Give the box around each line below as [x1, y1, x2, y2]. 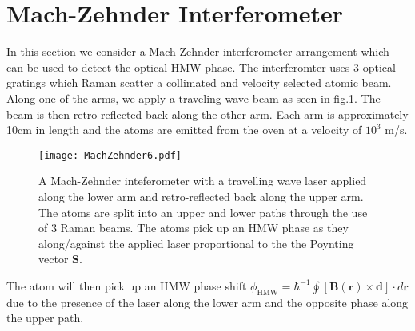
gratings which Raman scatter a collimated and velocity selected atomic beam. [6, 74, 392, 91]
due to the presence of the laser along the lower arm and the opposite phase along [6, 294, 409, 310]
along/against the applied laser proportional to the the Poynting [38, 234, 354, 251]
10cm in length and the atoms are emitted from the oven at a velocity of [6, 121, 362, 138]
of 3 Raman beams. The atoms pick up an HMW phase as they [38, 219, 349, 236]
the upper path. [6, 309, 84, 326]
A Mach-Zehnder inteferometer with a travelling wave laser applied [38, 172, 367, 189]
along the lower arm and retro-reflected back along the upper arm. [38, 187, 364, 204]
